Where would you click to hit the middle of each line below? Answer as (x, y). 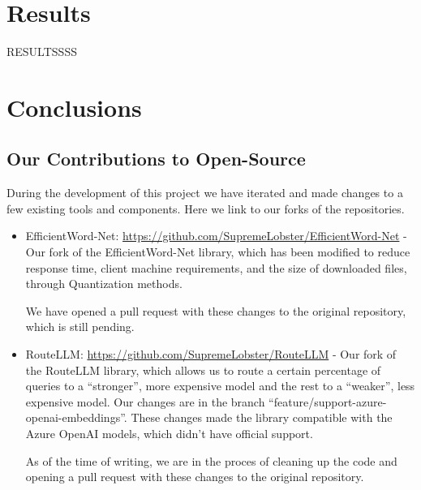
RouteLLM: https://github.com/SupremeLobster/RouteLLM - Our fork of (211, 354)
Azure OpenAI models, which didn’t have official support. (169, 434)
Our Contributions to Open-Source (156, 159)
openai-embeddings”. (76, 417)
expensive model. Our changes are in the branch (145, 401)
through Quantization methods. (104, 284)
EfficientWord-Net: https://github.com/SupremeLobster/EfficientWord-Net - (216, 236)
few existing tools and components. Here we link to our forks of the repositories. (206, 208)
